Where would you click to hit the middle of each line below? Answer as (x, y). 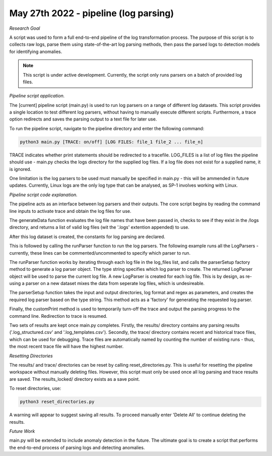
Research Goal (25, 28)
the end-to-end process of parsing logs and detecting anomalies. (77, 447)
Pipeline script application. (37, 96)
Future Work (22, 431)
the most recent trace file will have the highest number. (66, 347)
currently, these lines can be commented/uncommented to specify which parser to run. (100, 253)
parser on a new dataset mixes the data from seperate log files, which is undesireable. (115, 283)
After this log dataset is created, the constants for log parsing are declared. (87, 237)
